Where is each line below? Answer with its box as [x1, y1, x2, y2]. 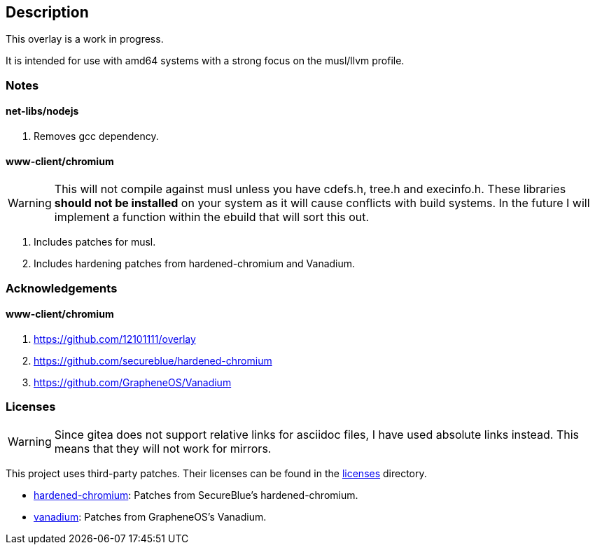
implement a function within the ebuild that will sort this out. [54, 210, 370, 225]
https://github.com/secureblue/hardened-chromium [34, 354, 272, 367]
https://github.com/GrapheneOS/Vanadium [34, 376, 232, 388]
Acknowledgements [6, 281, 118, 295]
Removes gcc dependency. [34, 130, 159, 143]
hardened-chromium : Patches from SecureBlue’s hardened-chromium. [34, 488, 358, 501]
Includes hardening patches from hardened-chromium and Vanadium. [34, 258, 356, 270]
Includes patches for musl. [34, 236, 156, 248]
